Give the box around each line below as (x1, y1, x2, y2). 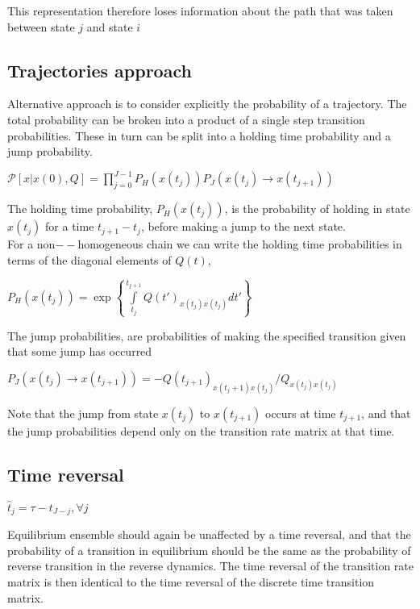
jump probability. (7, 143, 93, 160)
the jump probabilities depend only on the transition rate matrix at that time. (7, 422, 395, 439)
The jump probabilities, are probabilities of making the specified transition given (7, 327, 406, 344)
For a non (7, 236, 56, 252)
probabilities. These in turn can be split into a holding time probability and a (7, 127, 391, 144)
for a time (45, 218, 94, 235)
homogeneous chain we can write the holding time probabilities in (77, 236, 402, 252)
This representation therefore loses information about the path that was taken (7, 2, 393, 19)
